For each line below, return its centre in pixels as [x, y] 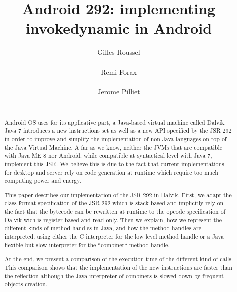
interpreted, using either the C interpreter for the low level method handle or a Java [114, 237]
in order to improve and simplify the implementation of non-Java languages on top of [115, 138]
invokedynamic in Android [119, 28]
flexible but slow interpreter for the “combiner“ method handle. [87, 245]
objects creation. [26, 284]
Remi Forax [119, 71]
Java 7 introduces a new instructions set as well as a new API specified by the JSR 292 [118, 130]
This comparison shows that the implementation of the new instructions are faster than [118, 267]
